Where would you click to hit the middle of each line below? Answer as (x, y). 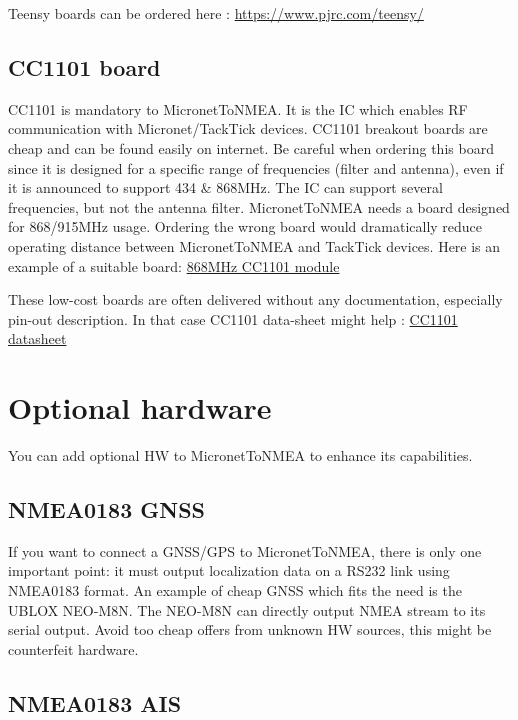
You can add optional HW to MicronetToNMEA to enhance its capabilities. (240, 455)
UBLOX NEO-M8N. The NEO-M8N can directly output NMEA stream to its (247, 609)
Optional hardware (140, 407)
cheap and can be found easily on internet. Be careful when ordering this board (251, 147)
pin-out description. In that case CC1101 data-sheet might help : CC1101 (233, 318)
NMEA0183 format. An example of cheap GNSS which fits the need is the (235, 590)
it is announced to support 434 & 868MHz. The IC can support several (225, 187)
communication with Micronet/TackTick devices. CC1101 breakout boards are (248, 128)
